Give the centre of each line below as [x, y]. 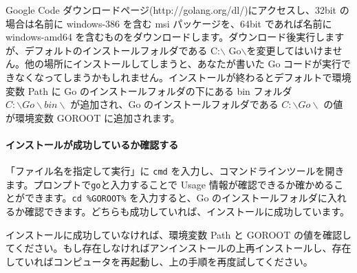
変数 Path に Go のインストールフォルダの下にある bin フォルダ [149, 90]
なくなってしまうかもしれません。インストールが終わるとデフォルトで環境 [183, 77]
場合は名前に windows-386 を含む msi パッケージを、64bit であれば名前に [169, 23]
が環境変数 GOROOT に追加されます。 [93, 117]
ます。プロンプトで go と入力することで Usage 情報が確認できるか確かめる [170, 184]
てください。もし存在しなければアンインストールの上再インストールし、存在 [178, 248]
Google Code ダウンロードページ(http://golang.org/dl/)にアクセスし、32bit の [177, 10]
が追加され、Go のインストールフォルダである [174, 104]
